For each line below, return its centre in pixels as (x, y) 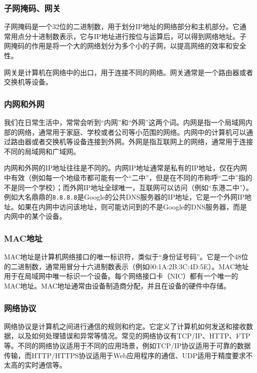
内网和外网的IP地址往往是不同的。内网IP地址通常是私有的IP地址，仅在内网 (126, 168)
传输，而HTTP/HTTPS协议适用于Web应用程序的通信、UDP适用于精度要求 (125, 355)
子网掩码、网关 (32, 8)
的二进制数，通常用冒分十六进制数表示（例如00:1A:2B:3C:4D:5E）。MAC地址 (127, 266)
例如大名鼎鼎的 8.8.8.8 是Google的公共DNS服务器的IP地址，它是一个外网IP (124, 197)
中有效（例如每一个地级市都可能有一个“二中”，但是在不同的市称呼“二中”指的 (128, 177)
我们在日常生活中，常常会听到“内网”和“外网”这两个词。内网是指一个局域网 (125, 122)
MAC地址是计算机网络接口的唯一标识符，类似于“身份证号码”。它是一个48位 (126, 257)
